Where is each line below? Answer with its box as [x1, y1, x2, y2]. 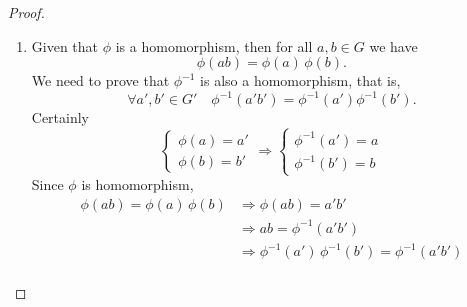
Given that [31, 35, 99, 56]
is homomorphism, [81, 174, 194, 195]
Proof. [8, 2, 45, 22]
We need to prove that [31, 70, 170, 91]
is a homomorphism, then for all [115, 35, 313, 56]
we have [369, 35, 418, 56]
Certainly [31, 107, 90, 128]
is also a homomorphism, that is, [200, 70, 401, 91]
